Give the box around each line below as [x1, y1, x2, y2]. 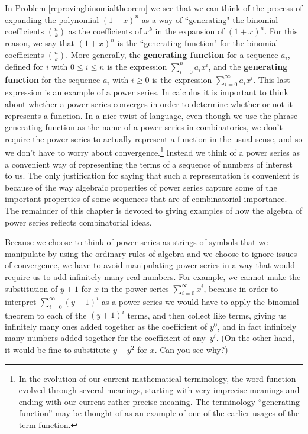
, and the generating [208, 60, 288, 72]
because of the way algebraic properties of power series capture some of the [5, 181, 277, 193]
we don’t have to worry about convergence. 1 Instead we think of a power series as [5, 144, 300, 158]
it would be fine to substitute [5, 343, 111, 355]
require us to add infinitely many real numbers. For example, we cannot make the [5, 270, 301, 282]
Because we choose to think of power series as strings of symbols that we [5, 236, 268, 248]
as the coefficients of [68, 25, 142, 37]
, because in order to [203, 282, 278, 294]
